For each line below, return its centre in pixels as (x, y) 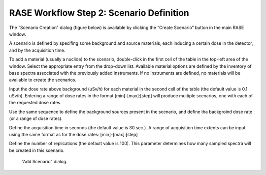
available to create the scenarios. (43, 80)
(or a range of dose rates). (36, 118)
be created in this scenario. (37, 150)
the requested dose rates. (35, 103)
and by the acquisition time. (37, 50)
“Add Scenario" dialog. (44, 162)
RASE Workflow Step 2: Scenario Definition (99, 13)
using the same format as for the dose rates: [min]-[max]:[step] (73, 135)
